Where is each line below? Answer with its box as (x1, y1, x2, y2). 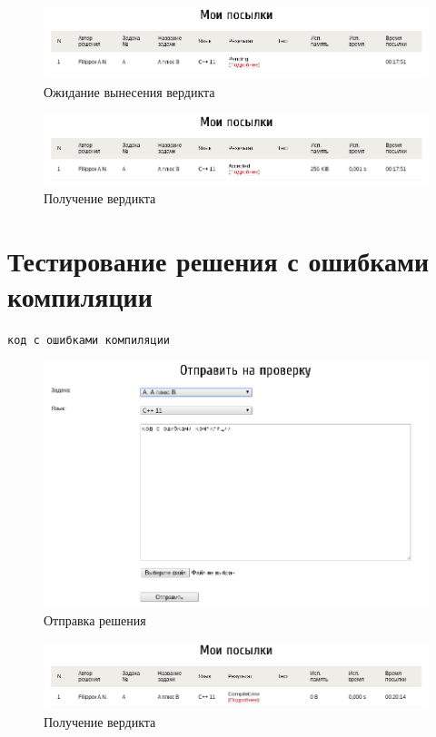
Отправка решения (44, 611, 146, 630)
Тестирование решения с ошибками (7, 242, 430, 280)
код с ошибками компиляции (7, 334, 170, 348)
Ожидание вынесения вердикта (44, 82, 215, 101)
